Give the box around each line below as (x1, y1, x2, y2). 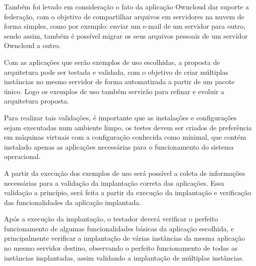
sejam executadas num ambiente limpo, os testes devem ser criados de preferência (4, 122, 252, 132)
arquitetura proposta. (4, 96, 69, 106)
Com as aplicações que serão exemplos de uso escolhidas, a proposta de (4, 56, 220, 67)
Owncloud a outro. (4, 40, 61, 51)
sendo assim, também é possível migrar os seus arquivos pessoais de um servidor (4, 30, 248, 41)
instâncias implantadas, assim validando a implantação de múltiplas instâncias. (4, 252, 244, 263)
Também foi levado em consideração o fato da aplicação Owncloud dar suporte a (4, 1, 249, 11)
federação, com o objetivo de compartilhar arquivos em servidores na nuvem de (4, 11, 245, 21)
